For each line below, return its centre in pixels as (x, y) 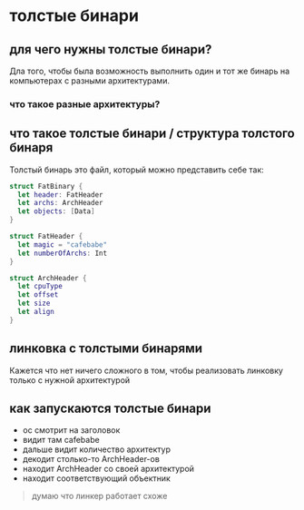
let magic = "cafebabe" (62, 245)
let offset (38, 295)
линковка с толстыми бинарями (106, 349)
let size (34, 304)
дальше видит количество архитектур (96, 449)
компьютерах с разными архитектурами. (90, 81)
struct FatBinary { (46, 186)
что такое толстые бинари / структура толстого (152, 134)
